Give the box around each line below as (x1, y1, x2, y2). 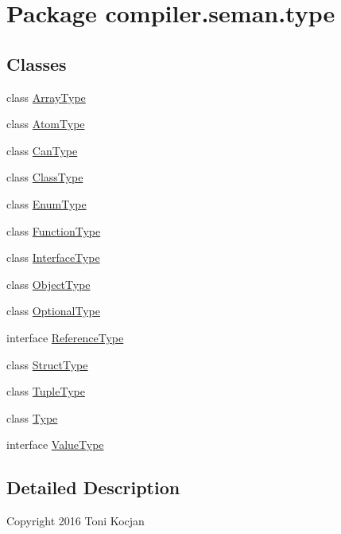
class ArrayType (6, 88, 86, 105)
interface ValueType (6, 436, 104, 453)
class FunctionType (6, 222, 101, 239)
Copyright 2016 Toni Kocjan (6, 513, 145, 529)
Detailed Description (6, 475, 180, 500)
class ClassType (6, 169, 83, 185)
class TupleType (6, 383, 85, 400)
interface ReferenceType (6, 329, 124, 345)
